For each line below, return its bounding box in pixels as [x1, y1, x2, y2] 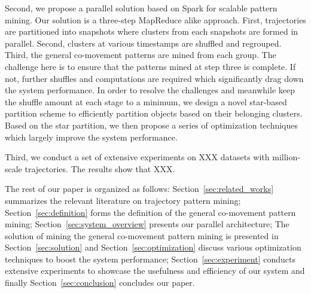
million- [272, 151, 300, 163]
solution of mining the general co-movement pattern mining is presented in [5, 229, 279, 242]
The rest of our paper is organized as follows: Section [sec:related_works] [5, 182, 274, 195]
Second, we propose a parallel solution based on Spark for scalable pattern [5, 2, 278, 14]
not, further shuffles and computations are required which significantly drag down [5, 72, 304, 84]
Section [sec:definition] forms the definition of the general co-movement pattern [5, 206, 296, 218]
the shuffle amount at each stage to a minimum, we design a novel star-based [5, 95, 287, 108]
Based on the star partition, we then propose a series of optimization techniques [5, 118, 298, 131]
